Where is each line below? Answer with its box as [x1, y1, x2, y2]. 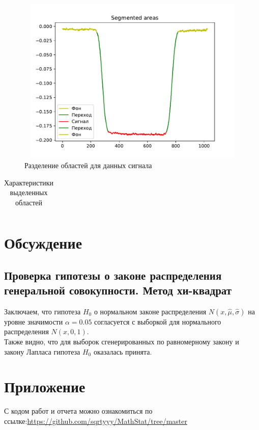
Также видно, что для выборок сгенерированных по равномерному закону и [4, 336, 239, 346]
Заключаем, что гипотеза [4, 306, 81, 316]
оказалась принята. [93, 346, 152, 357]
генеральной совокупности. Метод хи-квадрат [4, 282, 232, 298]
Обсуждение [4, 232, 82, 253]
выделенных [10, 187, 48, 198]
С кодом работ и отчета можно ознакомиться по [4, 406, 153, 416]
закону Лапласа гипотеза [4, 346, 80, 357]
